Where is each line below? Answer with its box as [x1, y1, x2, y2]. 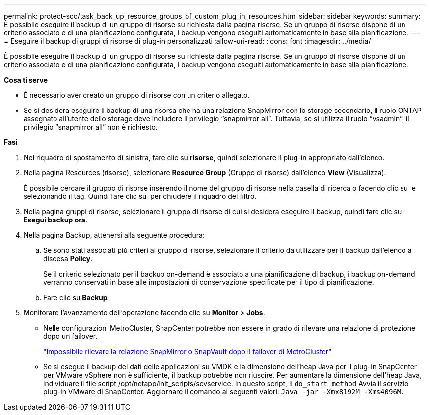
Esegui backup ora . [24, 216, 87, 224]
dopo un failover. [43, 332, 98, 340]
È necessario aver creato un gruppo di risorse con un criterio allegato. [24, 91, 250, 99]
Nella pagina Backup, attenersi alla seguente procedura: [24, 231, 205, 239]
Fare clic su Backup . [43, 293, 109, 302]
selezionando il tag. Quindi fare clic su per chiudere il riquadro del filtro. [24, 192, 257, 200]
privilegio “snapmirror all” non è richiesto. [24, 123, 158, 131]
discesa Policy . [43, 254, 93, 263]
